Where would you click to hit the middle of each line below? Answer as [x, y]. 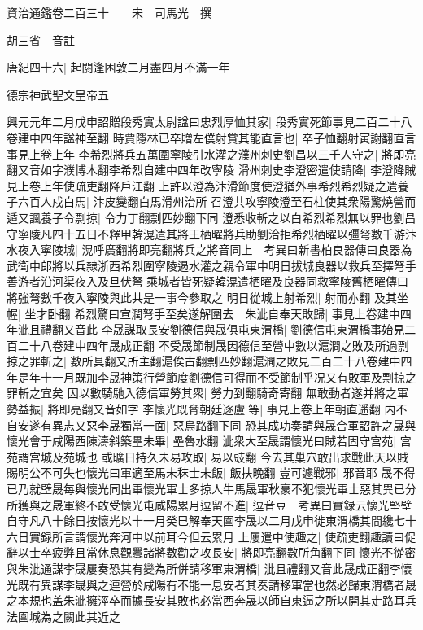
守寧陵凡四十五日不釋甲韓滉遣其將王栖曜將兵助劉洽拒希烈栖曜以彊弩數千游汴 [211, 233]
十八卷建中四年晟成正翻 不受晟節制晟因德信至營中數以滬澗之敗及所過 [213, 345]
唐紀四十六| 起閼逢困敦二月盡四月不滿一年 [118, 67]
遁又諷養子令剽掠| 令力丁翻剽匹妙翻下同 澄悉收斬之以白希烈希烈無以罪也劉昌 [211, 217]
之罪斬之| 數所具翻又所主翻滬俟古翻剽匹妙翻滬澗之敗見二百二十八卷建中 [209, 361]
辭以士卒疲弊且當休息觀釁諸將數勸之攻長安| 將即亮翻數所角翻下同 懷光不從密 [211, 552]
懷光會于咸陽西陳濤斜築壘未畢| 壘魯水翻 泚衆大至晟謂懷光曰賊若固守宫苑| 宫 [209, 441]
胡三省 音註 [41, 39]
